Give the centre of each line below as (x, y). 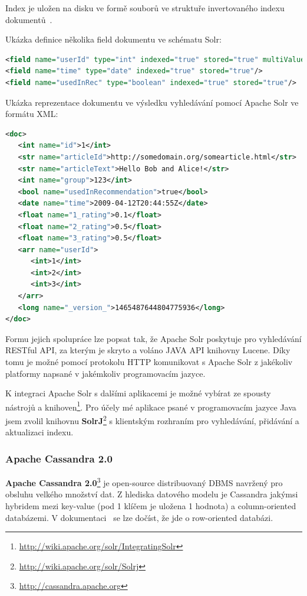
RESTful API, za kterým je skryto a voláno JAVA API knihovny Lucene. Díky (148, 350)
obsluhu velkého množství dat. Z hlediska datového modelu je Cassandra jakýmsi (152, 494)
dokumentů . (29, 19)
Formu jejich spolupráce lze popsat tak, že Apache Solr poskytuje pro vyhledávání (153, 338)
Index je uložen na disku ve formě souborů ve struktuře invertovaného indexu (145, 8)
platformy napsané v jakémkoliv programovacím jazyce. (105, 373)
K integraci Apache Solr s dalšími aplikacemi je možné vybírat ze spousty (138, 393)
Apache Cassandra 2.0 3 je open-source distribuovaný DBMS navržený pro (144, 482)
